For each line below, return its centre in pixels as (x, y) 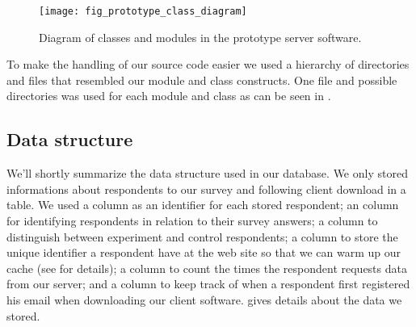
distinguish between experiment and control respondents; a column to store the (202, 236)
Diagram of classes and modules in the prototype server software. (200, 37)
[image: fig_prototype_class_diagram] (143, 11)
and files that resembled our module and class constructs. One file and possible (202, 80)
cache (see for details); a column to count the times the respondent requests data (207, 268)
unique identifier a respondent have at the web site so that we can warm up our (204, 252)
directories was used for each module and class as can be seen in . (169, 96)
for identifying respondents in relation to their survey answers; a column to (192, 221)
